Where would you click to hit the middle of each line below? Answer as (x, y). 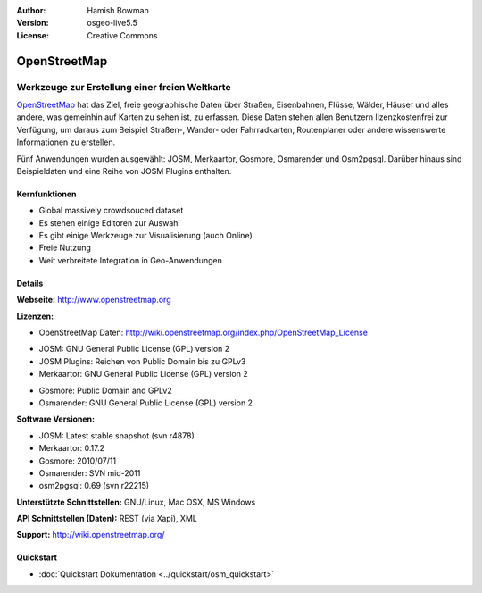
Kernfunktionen (46, 194)
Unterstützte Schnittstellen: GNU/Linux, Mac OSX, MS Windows (136, 502)
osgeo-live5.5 (112, 23)
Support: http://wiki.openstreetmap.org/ (91, 535)
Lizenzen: (35, 316)
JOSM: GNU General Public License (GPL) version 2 (134, 349)
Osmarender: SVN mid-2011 (90, 472)
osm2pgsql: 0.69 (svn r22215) (94, 486)
